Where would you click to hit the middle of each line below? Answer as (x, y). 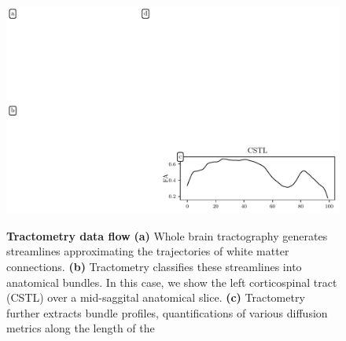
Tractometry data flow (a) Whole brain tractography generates (167, 235)
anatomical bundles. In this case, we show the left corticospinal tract (172, 282)
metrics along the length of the (81, 328)
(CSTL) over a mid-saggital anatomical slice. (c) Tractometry (156, 297)
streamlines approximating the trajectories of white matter (148, 251)
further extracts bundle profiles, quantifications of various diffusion (167, 312)
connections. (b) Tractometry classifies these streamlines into (154, 266)
